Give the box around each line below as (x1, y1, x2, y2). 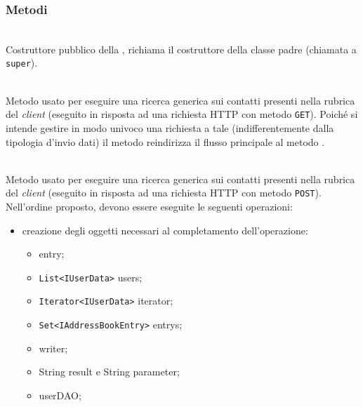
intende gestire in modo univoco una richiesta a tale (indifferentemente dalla (6, 120, 334, 135)
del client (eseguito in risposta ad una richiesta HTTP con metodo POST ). (6, 185, 322, 200)
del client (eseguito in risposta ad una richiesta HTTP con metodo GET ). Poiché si (6, 107, 358, 121)
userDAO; (39, 387, 81, 402)
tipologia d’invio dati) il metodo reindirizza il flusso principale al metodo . (6, 134, 325, 149)
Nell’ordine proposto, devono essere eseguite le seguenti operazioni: (6, 199, 293, 213)
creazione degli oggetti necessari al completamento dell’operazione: (22, 222, 308, 237)
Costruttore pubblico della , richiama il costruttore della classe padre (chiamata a (6, 41, 357, 56)
